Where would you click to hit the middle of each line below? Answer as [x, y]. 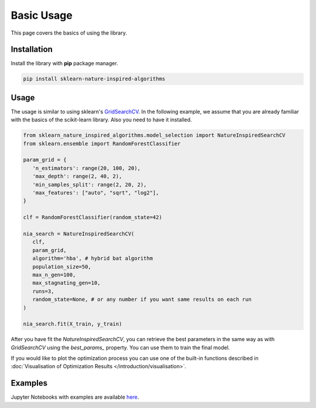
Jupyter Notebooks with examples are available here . [75, 397]
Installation [32, 50]
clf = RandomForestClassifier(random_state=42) [92, 217]
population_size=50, [62, 266]
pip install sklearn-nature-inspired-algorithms [94, 79]
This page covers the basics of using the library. [69, 33]
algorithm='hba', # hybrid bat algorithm [93, 259]
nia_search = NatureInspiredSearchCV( [79, 234]
